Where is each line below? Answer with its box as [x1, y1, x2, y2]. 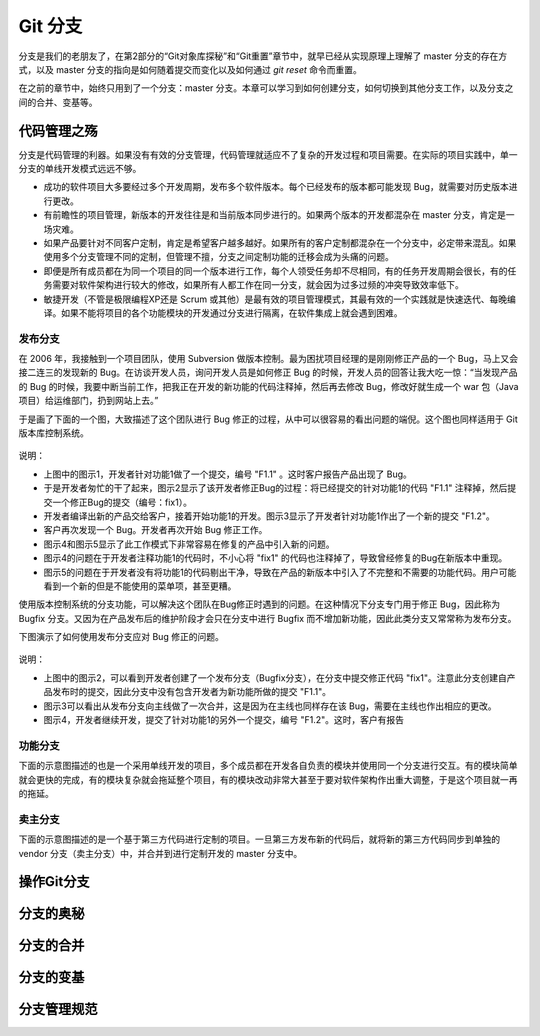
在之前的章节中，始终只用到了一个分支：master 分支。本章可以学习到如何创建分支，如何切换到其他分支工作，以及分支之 [18, 82, 514, 94]
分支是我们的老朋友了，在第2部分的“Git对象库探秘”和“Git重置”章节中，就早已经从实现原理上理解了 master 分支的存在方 [18, 50, 508, 62]
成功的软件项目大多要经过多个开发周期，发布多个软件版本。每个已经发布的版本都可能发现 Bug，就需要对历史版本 [43, 181, 509, 193]
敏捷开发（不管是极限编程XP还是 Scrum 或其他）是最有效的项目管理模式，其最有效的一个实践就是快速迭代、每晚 [43, 293, 508, 305]
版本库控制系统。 [18, 427, 89, 439]
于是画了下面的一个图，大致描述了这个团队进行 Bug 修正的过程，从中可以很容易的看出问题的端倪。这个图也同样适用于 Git [18, 413, 519, 425]
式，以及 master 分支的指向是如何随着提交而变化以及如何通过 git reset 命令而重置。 [18, 63, 362, 75]
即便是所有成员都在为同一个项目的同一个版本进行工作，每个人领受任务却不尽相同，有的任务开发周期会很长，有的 [43, 265, 508, 277]
